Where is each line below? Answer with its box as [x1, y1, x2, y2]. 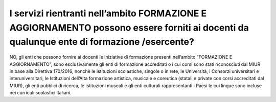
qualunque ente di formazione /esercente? [9, 36, 194, 48]
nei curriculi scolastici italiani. [9, 90, 72, 96]
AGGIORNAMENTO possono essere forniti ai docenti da [9, 22, 249, 33]
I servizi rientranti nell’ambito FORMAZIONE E [9, 8, 207, 19]
